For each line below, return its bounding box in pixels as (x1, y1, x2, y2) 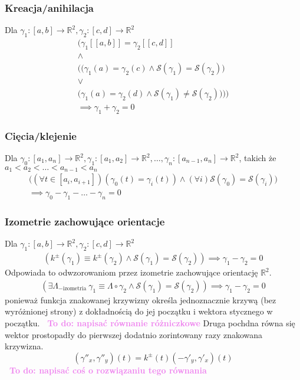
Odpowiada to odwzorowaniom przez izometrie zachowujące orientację (5, 266, 258, 279)
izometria (62, 286, 87, 292)
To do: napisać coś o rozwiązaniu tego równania (9, 363, 207, 376)
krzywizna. (5, 340, 44, 352)
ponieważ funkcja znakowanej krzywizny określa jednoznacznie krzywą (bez (5, 293, 276, 306)
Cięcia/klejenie (5, 128, 77, 143)
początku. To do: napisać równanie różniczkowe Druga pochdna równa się (5, 316, 295, 329)
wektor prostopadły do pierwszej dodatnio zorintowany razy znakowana (5, 328, 263, 340)
